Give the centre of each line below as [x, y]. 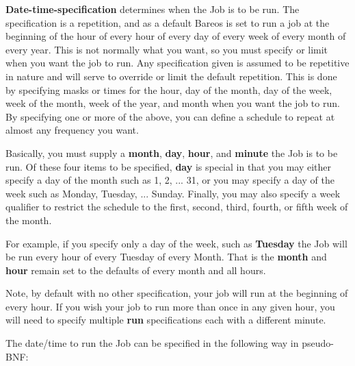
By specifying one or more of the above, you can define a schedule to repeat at [170, 116]
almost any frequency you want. [72, 130]
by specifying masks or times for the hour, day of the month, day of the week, [169, 89]
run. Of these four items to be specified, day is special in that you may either [169, 166]
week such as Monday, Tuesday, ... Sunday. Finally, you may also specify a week [173, 193]
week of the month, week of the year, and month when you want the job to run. [173, 103]
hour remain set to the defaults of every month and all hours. [136, 270]
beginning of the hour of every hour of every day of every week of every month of [176, 36]
